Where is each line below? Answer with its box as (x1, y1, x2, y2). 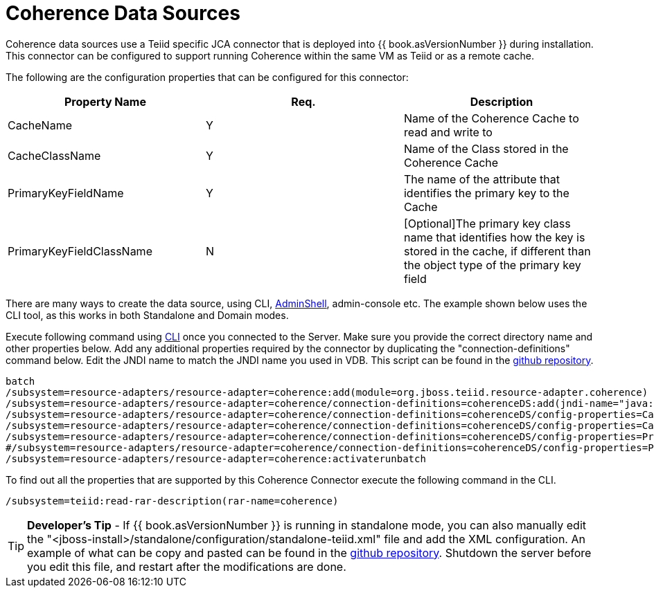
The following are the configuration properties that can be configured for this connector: (6, 71, 409, 83)
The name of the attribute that (403, 172, 560, 186)
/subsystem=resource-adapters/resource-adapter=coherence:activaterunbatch (6, 453, 426, 464)
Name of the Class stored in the (403, 141, 569, 156)
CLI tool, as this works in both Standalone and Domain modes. (6, 309, 289, 321)
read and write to (403, 125, 493, 139)
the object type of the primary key (403, 257, 581, 272)
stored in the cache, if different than (403, 244, 591, 258)
